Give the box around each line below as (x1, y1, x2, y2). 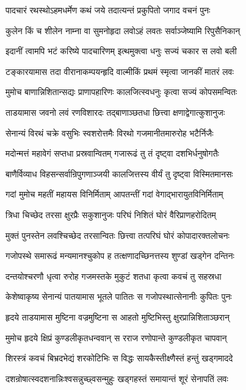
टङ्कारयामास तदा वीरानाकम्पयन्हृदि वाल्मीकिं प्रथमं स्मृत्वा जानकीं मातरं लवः (5, 65, 234, 77)
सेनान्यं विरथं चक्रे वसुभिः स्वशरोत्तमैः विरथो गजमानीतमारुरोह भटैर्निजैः (5, 126, 214, 139)
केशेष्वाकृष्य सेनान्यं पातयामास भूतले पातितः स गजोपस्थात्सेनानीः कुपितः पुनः (5, 290, 232, 303)
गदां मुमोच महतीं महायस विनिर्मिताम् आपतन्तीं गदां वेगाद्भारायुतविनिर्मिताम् (5, 188, 223, 200)
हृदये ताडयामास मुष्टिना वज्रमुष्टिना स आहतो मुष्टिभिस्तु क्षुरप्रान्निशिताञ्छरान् (5, 310, 230, 323)
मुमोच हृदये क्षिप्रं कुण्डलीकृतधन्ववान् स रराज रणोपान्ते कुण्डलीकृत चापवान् (5, 331, 227, 344)
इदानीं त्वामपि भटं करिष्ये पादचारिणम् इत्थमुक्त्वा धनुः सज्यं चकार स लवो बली (5, 44, 237, 57)
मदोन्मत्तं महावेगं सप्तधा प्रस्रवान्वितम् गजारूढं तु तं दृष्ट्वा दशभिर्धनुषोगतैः (5, 147, 219, 160)
